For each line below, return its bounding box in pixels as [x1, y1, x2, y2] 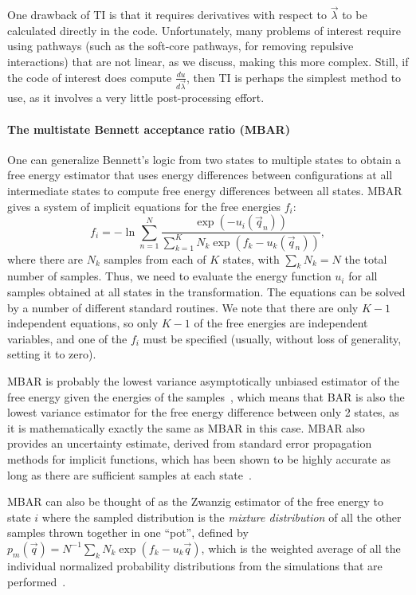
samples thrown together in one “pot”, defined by [7, 524, 249, 541]
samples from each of [104, 250, 206, 267]
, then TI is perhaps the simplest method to [186, 69, 402, 85]
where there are [7, 250, 83, 267]
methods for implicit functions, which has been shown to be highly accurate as [7, 450, 391, 467]
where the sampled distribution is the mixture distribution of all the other [41, 508, 402, 525]
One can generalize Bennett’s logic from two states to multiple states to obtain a [7, 151, 402, 167]
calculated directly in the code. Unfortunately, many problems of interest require [7, 22, 401, 38]
